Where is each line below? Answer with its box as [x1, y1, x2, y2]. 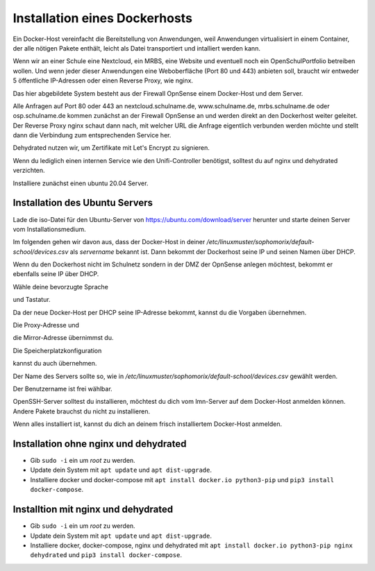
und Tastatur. [12, 296, 51, 304]
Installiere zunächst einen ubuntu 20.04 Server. [12, 179, 149, 187]
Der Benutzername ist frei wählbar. [12, 385, 112, 393]
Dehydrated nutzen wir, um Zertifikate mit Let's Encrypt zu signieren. [12, 144, 210, 152]
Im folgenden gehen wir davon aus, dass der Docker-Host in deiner [12, 238, 206, 246]
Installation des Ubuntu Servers [12, 197, 153, 209]
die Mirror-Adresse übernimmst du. [12, 334, 114, 342]
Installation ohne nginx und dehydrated [12, 438, 187, 450]
